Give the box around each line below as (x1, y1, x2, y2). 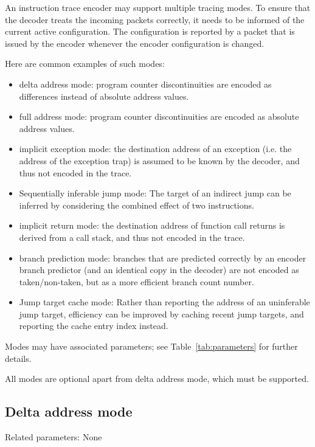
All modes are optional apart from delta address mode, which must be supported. (5, 372, 309, 385)
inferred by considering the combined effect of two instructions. (19, 198, 254, 211)
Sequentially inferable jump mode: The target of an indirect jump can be (19, 187, 291, 199)
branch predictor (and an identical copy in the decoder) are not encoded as (19, 263, 299, 276)
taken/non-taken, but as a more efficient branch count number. (19, 275, 254, 288)
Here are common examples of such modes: (5, 57, 165, 70)
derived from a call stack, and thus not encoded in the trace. (19, 230, 245, 243)
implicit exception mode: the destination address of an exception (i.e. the (19, 142, 292, 155)
